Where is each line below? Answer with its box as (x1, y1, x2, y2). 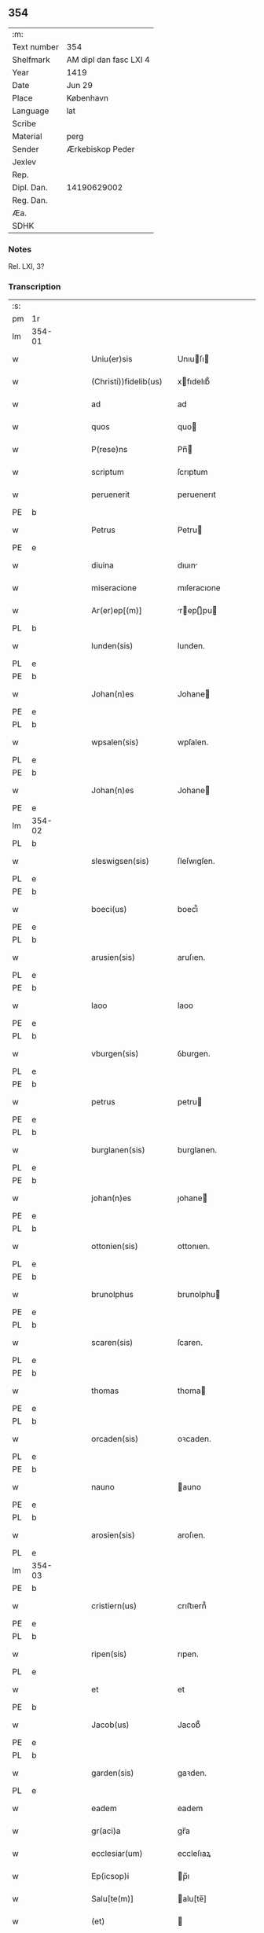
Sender (12, 143, 39, 154)
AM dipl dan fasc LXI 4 (66, 54, 151, 65)
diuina (91, 560, 114, 571)
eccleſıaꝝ (177, 1848, 211, 1859)
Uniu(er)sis (91, 354, 133, 365)
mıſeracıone (177, 582, 222, 593)
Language (12, 105, 49, 116)
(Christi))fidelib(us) (91, 377, 163, 388)
